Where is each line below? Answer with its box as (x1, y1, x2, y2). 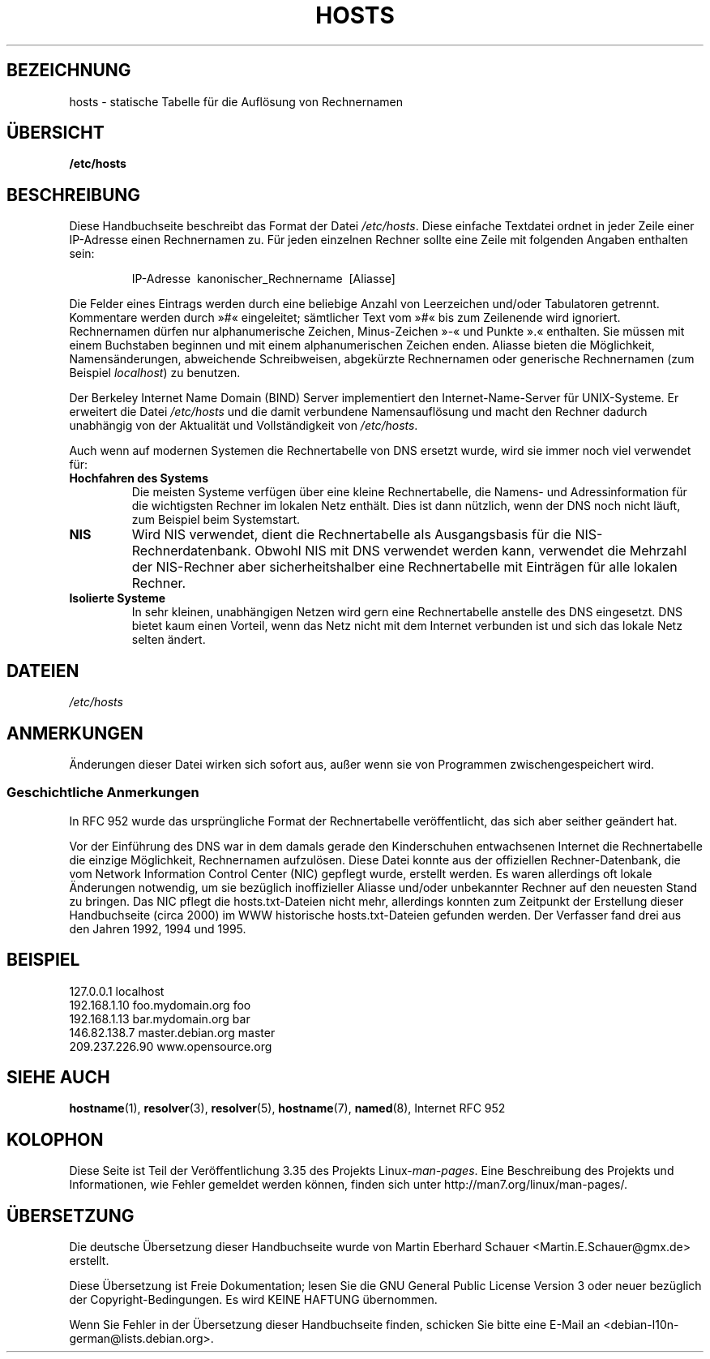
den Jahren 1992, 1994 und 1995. (69, 921, 246, 936)
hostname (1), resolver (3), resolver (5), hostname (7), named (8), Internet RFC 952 (69, 1101, 506, 1116)
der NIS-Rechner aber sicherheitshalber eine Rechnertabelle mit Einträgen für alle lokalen (131, 559, 678, 576)
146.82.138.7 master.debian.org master (69, 1025, 276, 1040)
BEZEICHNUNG (6, 60, 131, 81)
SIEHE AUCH (6, 1066, 110, 1087)
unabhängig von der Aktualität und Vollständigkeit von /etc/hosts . (69, 418, 418, 433)
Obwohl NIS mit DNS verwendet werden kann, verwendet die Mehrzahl (254, 542, 687, 559)
